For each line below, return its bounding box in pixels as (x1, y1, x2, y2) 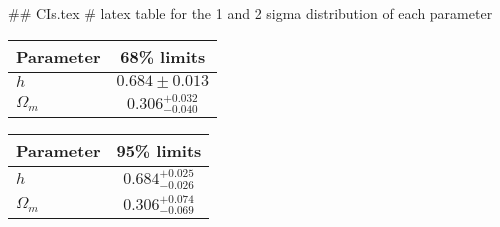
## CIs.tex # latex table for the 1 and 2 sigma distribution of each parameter (8, 3, 493, 23)
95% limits (116, 139, 202, 163)
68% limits (120, 44, 206, 68)
